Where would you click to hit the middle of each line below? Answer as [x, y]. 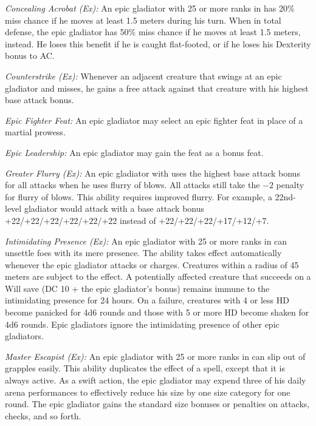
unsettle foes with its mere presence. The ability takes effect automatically [143, 253]
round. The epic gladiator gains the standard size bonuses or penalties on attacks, [157, 404]
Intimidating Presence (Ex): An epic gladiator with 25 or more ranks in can [146, 241]
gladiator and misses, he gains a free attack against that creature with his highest [157, 88]
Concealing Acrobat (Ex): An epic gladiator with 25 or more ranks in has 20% [150, 8]
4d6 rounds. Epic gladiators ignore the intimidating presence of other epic [142, 324]
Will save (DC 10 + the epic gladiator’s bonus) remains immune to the [137, 288]
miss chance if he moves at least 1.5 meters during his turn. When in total [143, 20]
